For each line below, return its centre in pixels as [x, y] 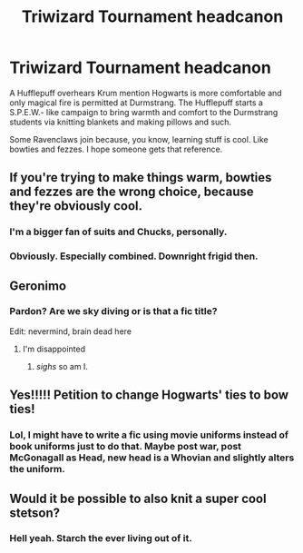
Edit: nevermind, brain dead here [70, 331]
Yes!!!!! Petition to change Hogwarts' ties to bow [149, 395]
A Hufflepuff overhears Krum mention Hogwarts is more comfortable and [146, 93]
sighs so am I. [62, 366]
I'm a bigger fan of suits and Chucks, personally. [118, 232]
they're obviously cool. [76, 206]
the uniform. [38, 469]
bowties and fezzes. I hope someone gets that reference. [116, 149]
